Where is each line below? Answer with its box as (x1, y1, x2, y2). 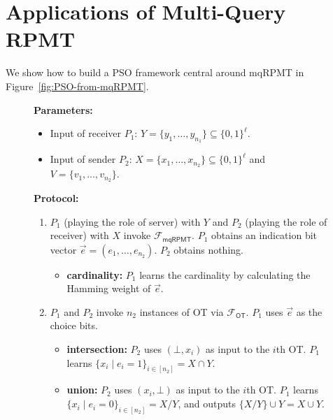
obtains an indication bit (211, 228, 318, 242)
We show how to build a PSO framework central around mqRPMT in (6, 65, 304, 80)
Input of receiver (50, 126, 121, 140)
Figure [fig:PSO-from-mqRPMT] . (6, 78, 149, 93)
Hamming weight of (66, 281, 151, 296)
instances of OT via (139, 304, 224, 319)
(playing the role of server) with (64, 214, 201, 229)
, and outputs (178, 396, 236, 411)
